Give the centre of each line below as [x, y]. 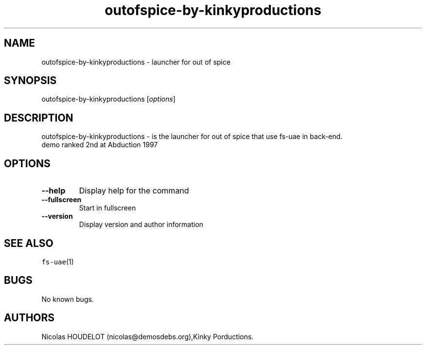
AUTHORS [29, 318]
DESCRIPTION [39, 118]
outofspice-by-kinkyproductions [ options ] [108, 99]
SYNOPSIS [30, 81]
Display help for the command [134, 191]
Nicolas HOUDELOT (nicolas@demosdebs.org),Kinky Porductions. [148, 336]
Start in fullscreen [107, 208]
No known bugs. [68, 299]
